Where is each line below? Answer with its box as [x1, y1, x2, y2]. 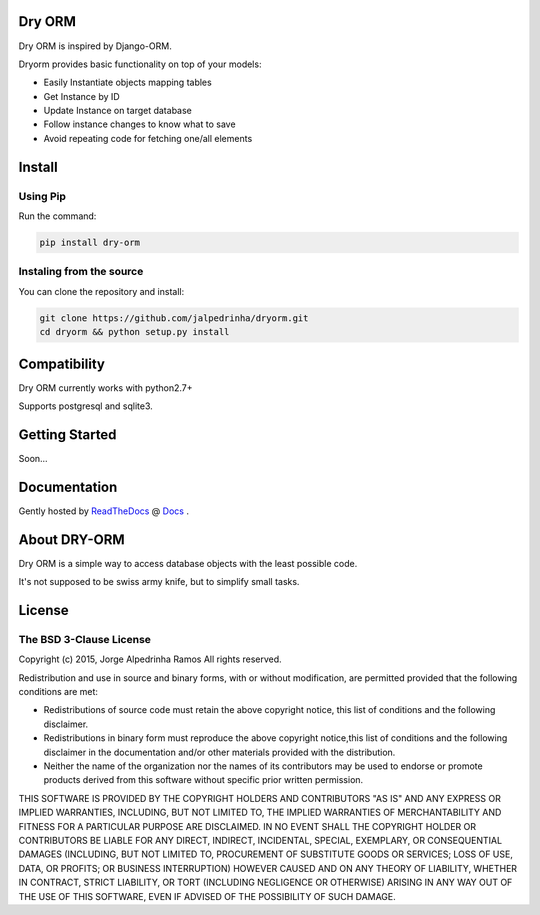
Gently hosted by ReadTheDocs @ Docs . [18, 505, 190, 517]
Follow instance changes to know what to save [43, 118, 236, 130]
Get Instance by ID [43, 90, 120, 102]
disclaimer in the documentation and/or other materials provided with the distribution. [43, 746, 396, 758]
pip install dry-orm [39, 237, 140, 248]
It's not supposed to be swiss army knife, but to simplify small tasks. [18, 576, 300, 588]
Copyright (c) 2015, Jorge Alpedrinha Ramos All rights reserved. [18, 653, 282, 665]
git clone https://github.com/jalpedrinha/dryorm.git [39, 312, 309, 324]
